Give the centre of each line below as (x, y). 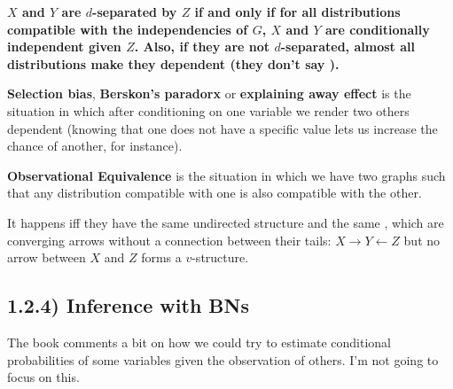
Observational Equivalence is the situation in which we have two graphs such (226, 175)
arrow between (47, 257)
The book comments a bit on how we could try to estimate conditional (199, 342)
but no (422, 240)
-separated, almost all (348, 47)
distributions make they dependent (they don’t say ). (173, 63)
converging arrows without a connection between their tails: (169, 240)
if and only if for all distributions (297, 12)
